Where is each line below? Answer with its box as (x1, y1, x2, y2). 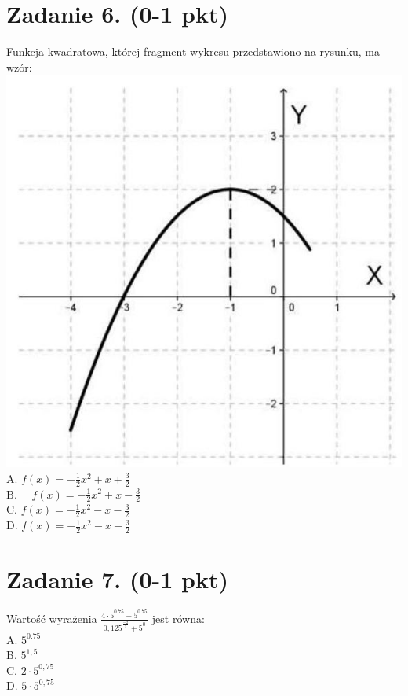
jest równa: (151, 609, 205, 626)
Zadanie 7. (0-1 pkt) (6, 563, 229, 595)
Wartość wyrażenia (6, 609, 97, 626)
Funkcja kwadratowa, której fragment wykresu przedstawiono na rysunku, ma (6, 43, 380, 60)
